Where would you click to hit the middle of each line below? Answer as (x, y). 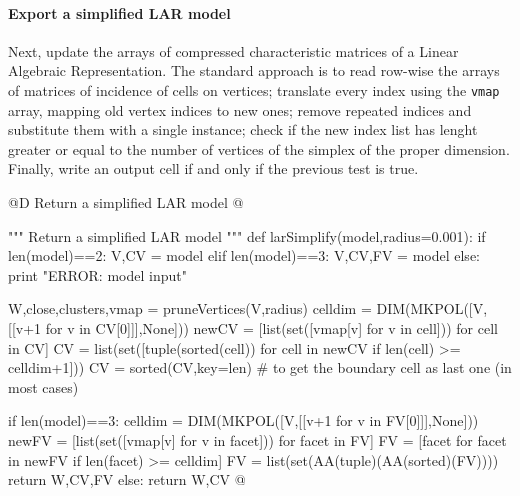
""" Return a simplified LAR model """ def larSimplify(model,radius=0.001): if (247, 235)
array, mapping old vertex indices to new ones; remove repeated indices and (240, 109)
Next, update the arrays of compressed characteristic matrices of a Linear (233, 50)
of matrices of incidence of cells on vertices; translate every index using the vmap (254, 89)
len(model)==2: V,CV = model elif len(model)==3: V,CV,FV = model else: (244, 255)
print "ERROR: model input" (97, 274)
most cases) (43, 386)
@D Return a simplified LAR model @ (126, 202)
